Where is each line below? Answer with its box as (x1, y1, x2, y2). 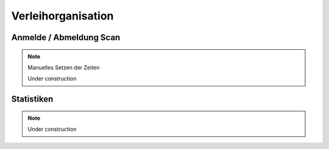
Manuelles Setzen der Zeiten (27, 64, 100, 71)
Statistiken (11, 94, 54, 105)
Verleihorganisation (11, 9, 114, 23)
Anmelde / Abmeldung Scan (11, 32, 121, 43)
